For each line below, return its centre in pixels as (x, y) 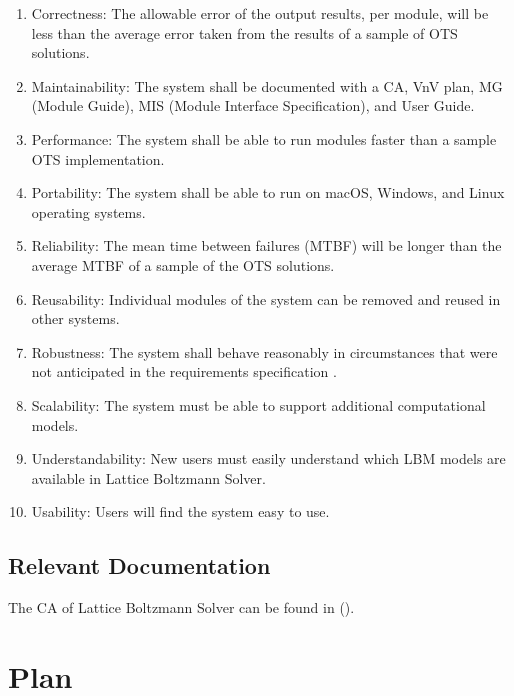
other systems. (75, 318)
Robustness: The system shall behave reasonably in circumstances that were (264, 351)
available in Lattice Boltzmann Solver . (148, 477)
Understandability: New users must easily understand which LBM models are (268, 458)
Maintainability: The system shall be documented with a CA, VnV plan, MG (267, 85)
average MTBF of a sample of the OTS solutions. (183, 264)
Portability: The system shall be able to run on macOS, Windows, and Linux (268, 192)
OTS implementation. (98, 158)
